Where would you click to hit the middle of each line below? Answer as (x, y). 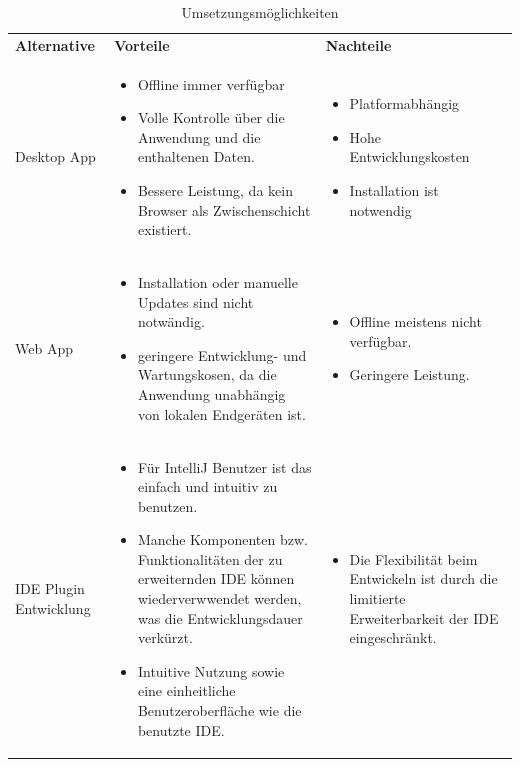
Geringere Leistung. (409, 374)
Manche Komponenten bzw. (222, 539)
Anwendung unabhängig (211, 394)
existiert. (164, 229)
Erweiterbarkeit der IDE (424, 617)
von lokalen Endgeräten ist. (221, 413)
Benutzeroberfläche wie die (219, 710)
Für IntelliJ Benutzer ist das (224, 466)
